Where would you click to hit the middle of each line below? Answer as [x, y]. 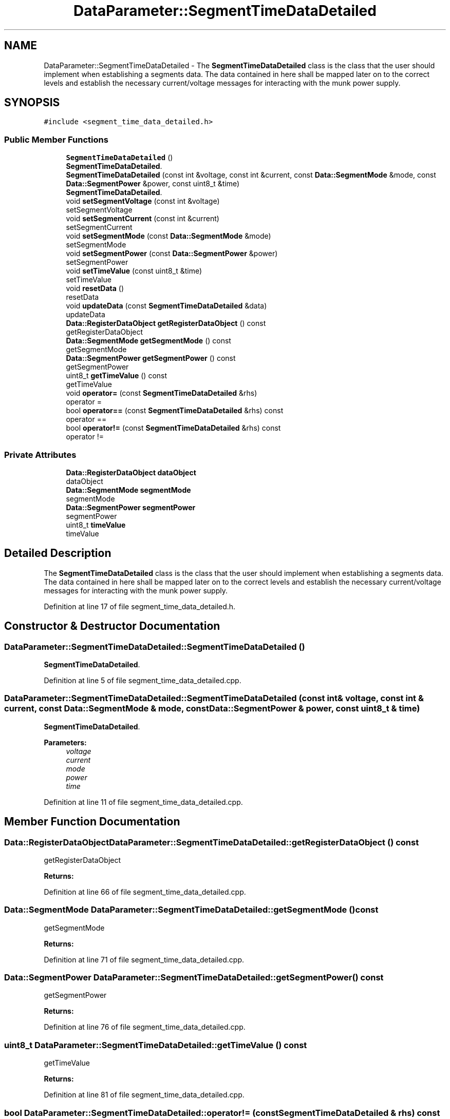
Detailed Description [58, 553]
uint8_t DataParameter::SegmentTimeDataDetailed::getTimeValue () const [156, 1045]
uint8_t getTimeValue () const [117, 376]
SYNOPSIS [32, 103]
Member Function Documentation [92, 822]
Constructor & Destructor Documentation [112, 626]
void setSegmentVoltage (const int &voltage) [143, 201]
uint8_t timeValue [96, 525]
